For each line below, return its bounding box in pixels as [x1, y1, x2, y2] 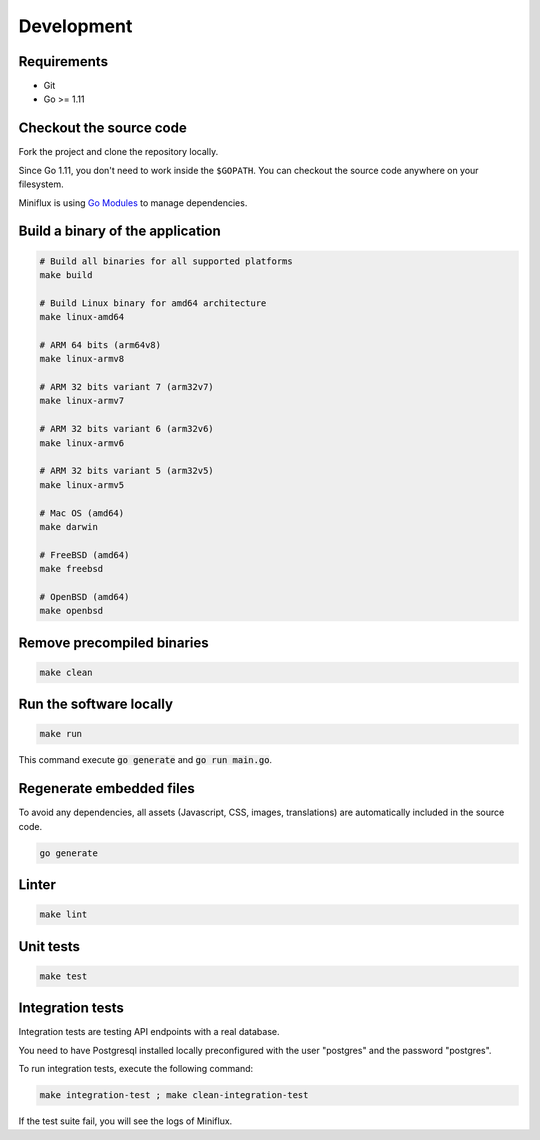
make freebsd [39, 563, 104, 575]
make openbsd [39, 605, 104, 617]
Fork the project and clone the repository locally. [18, 146, 219, 158]
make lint [39, 909, 88, 920]
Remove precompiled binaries [18, 634, 209, 651]
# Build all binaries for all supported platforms [39, 255, 294, 267]
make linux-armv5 [39, 479, 125, 490]
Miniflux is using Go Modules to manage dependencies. [18, 196, 248, 209]
